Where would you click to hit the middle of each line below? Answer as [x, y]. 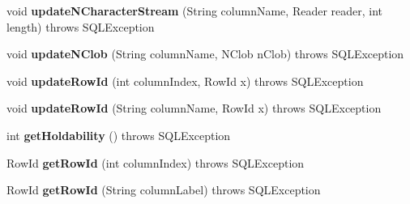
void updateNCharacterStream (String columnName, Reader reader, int [195, 11]
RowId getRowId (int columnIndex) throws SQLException [156, 162]
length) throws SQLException [81, 26]
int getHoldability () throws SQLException [119, 135]
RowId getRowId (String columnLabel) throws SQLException [164, 190]
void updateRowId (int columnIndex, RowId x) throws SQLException [185, 81]
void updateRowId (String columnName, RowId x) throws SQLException [194, 108]
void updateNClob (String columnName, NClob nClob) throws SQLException [205, 54]
